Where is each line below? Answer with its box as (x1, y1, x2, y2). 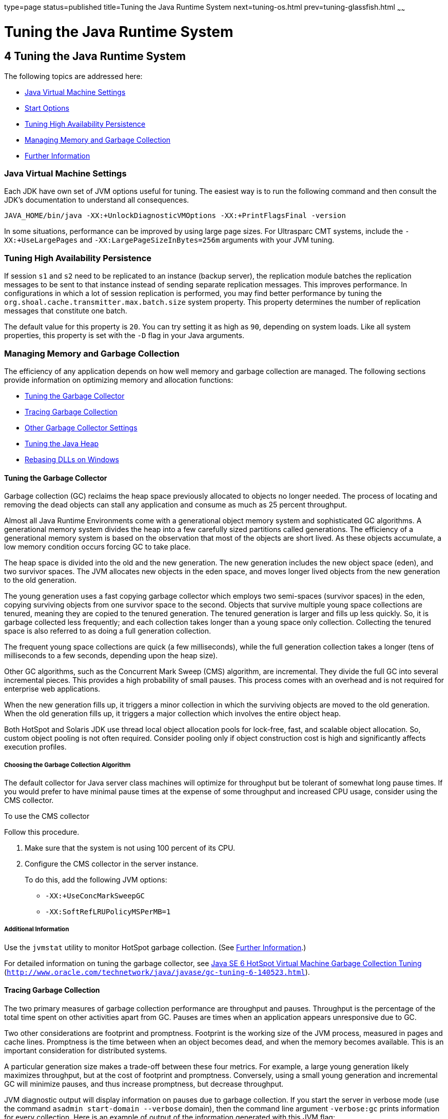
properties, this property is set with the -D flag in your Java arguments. (4, 331, 244, 340)
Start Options (25, 103, 69, 112)
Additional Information (4, 926, 69, 933)
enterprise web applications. (4, 684, 101, 694)
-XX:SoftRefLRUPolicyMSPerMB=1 (45, 907, 171, 916)
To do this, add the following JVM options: (25, 875, 167, 884)
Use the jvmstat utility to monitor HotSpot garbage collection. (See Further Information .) (4, 943, 306, 952)
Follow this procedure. (4, 827, 80, 836)
